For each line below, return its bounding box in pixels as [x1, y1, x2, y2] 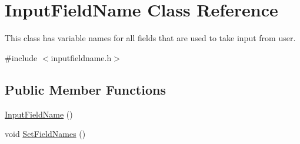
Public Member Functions [5, 80, 166, 98]
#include [5, 51, 38, 63]
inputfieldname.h [51, 51, 112, 63]
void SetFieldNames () [5, 128, 86, 140]
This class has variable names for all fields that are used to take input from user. [5, 32, 296, 44]
